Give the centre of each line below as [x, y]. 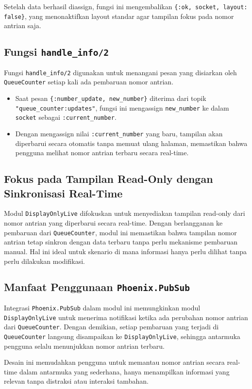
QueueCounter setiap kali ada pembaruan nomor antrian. [89, 82]
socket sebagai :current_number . [66, 117]
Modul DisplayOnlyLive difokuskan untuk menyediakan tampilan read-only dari [125, 213]
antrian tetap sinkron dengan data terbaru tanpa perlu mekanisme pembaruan [121, 242]
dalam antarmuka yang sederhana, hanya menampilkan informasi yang [124, 371]
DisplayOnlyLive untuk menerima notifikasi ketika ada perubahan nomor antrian [126, 317]
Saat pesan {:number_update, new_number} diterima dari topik [111, 98]
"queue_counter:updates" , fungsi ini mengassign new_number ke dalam [122, 107]
